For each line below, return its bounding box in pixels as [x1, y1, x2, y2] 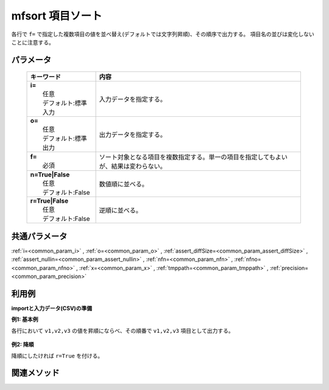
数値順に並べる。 [99, 180, 149, 189]
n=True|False [30, 170, 70, 179]
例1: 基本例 [11, 316, 39, 323]
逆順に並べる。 [99, 206, 143, 215]
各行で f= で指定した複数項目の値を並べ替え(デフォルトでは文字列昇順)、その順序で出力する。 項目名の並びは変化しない [11, 30, 314, 38]
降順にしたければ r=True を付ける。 [11, 352, 104, 359]
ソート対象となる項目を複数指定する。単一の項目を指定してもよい [99, 153, 288, 161]
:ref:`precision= [269, 264, 309, 271]
